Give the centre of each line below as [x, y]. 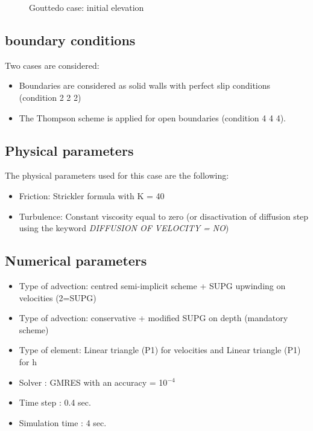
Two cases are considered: [52, 65]
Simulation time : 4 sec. [63, 422]
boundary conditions [70, 40]
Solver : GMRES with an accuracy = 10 [93, 382]
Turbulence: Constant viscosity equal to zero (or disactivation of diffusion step [164, 216]
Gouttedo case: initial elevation [87, 7]
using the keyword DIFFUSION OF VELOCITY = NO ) [124, 228]
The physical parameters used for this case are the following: [117, 175]
